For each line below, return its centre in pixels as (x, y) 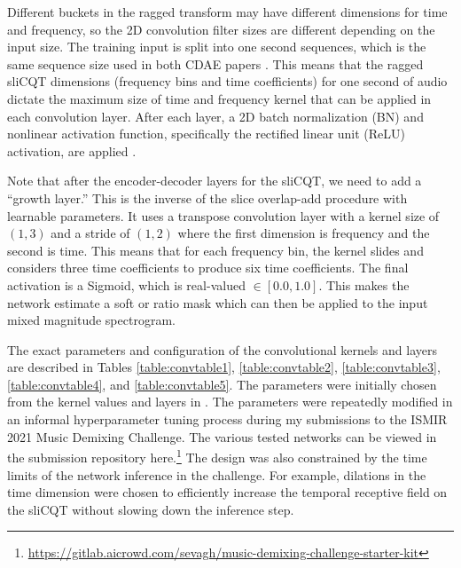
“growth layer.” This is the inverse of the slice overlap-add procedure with (207, 197)
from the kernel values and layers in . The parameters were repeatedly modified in (230, 402)
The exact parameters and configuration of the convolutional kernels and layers (222, 349)
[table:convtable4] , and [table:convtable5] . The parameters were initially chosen (222, 384)
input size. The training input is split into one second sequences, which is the (217, 47)
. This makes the (364, 284)
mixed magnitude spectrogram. (91, 320)
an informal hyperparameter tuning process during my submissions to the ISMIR (227, 419)
